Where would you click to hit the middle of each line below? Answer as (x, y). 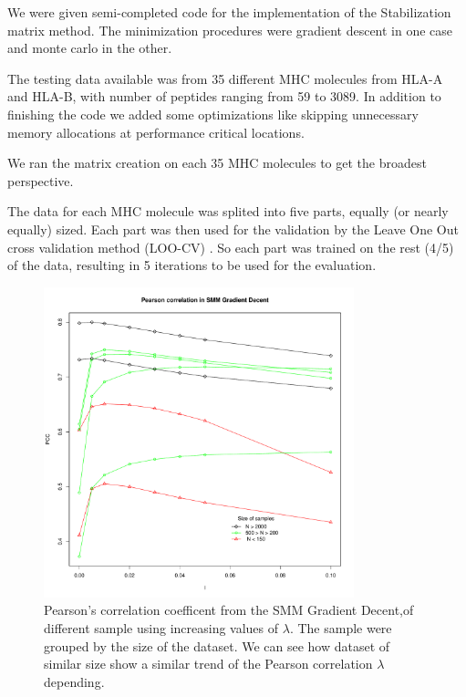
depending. (74, 681)
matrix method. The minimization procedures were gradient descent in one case (230, 30)
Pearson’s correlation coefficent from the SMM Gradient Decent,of (229, 610)
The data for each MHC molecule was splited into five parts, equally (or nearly (228, 211)
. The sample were (341, 628)
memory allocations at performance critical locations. (156, 132)
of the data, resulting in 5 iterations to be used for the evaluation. (192, 265)
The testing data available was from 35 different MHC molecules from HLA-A (225, 78)
